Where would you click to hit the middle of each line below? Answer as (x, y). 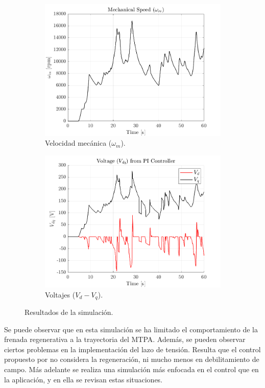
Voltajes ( (60, 294)
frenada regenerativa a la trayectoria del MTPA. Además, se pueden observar (125, 339)
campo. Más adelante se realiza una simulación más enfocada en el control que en (131, 369)
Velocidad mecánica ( (78, 143)
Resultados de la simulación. (69, 312)
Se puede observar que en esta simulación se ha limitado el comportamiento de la (131, 329)
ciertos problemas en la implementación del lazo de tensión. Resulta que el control (132, 349)
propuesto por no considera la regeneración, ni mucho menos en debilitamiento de (132, 359)
